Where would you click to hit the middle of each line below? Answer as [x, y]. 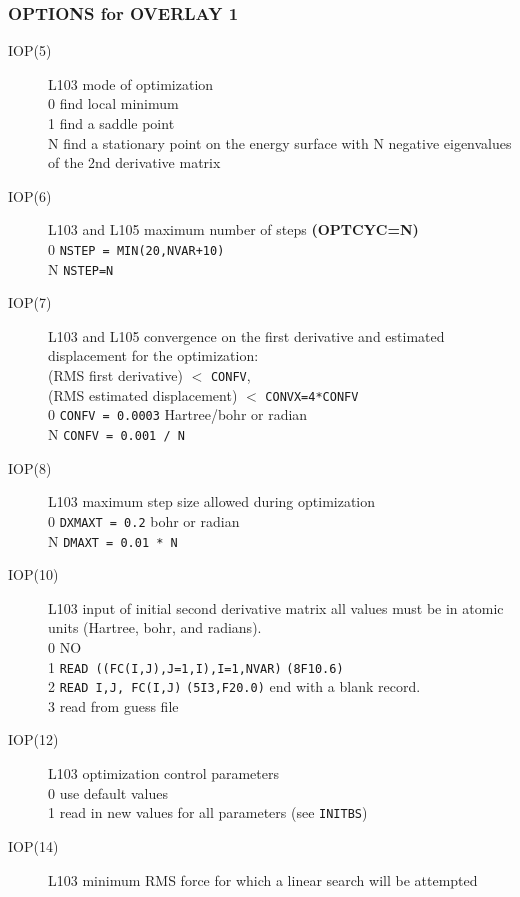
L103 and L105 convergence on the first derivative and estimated [246, 335]
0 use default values [108, 792]
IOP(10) [33, 574]
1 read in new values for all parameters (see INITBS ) [208, 812]
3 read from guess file [113, 705]
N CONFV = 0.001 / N [116, 434]
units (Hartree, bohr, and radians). [155, 627]
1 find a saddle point [111, 123]
